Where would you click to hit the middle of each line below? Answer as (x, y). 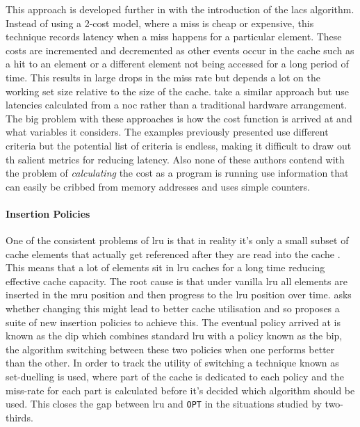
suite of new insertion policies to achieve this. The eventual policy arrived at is (173, 322)
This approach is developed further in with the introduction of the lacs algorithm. (180, 9)
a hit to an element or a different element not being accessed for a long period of (177, 64)
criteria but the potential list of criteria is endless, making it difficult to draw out (179, 145)
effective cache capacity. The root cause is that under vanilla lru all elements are (177, 281)
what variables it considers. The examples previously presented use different (167, 132)
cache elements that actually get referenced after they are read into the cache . (173, 253)
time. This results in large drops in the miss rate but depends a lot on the (163, 77)
